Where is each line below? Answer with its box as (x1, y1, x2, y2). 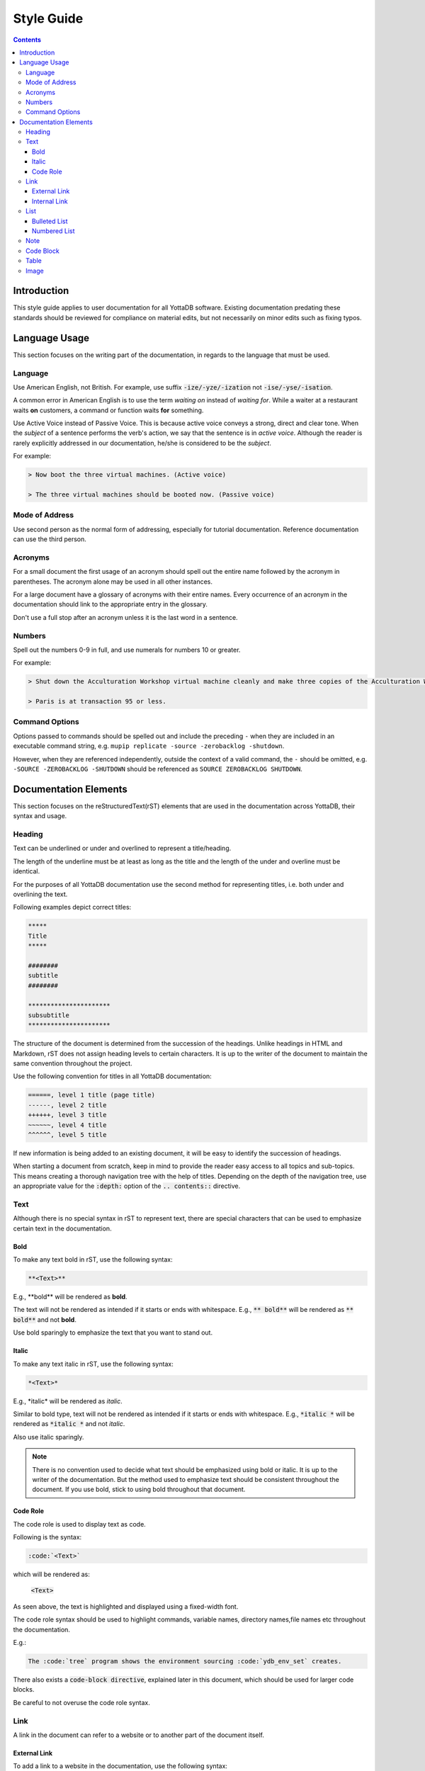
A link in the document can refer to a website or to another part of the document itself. (13, 1731, 265, 1739)
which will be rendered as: (13, 1570, 90, 1579)
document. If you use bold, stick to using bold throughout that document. (32, 1485, 246, 1494)
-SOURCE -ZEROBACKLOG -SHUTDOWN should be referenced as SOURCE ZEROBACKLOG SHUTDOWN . (13, 765, 302, 774)
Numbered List (32, 227, 75, 235)
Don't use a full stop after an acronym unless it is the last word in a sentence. (13, 613, 238, 621)
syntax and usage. (13, 812, 67, 820)
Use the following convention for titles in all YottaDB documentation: (13, 1072, 212, 1080)
